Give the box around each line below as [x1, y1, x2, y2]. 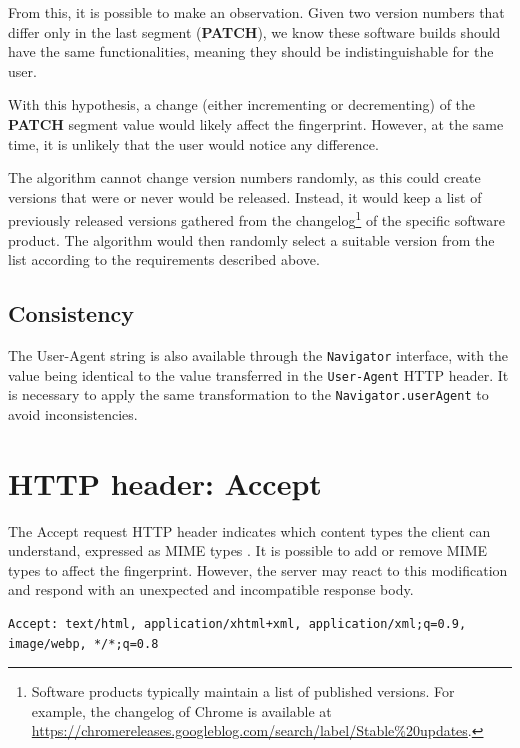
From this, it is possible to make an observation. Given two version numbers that [8, 2, 505, 22]
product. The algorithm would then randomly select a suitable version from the [8, 229, 495, 250]
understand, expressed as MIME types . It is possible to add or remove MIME [8, 540, 488, 561]
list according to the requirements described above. [8, 249, 320, 270]
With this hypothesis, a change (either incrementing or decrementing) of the [8, 94, 476, 115]
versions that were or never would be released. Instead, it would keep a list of [8, 186, 482, 207]
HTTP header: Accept [8, 462, 322, 503]
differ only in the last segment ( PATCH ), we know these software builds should [8, 21, 501, 42]
